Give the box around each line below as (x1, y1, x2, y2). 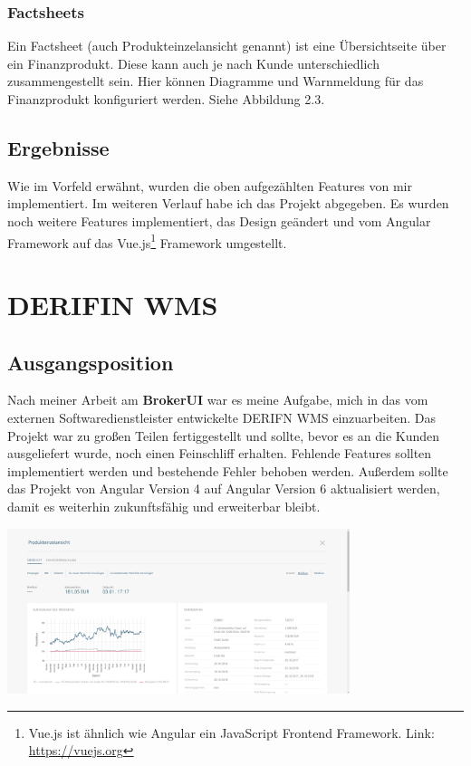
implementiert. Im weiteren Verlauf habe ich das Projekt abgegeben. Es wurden (7, 194, 449, 213)
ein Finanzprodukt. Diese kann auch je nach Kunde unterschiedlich (7, 53, 380, 72)
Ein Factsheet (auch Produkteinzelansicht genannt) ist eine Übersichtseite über (7, 36, 447, 55)
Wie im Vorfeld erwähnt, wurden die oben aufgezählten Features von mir (7, 176, 412, 195)
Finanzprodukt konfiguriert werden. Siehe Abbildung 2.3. (7, 90, 325, 108)
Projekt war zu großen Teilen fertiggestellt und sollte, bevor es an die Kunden (7, 426, 440, 445)
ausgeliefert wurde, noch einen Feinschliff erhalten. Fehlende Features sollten (7, 444, 432, 463)
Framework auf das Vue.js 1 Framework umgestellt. (7, 230, 287, 252)
